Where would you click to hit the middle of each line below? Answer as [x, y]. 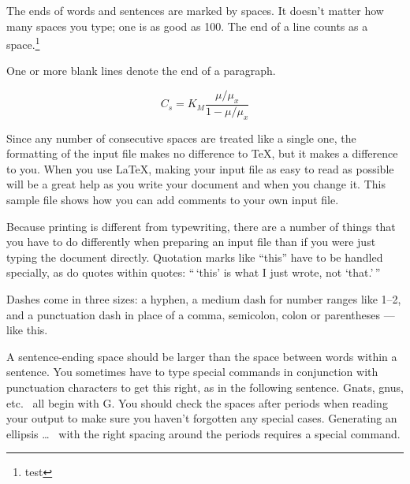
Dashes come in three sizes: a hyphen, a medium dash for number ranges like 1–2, [204, 299]
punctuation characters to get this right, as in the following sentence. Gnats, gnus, [205, 387]
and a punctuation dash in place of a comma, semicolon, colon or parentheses [194, 314]
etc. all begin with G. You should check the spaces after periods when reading [197, 402]
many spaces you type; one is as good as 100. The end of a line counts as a [187, 26]
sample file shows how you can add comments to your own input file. [173, 200]
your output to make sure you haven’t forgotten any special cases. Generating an [202, 418]
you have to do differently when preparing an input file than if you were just [191, 242]
